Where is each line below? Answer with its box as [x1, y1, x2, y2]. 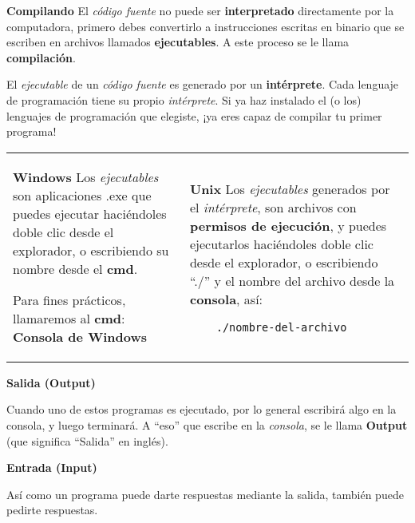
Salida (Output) [6, 374, 96, 390]
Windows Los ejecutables [13, 167, 159, 186]
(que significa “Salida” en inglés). [6, 432, 168, 449]
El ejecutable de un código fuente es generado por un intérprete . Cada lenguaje [6, 76, 399, 93]
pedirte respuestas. [6, 501, 98, 518]
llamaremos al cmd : [13, 308, 125, 327]
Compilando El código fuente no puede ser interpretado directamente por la [6, 2, 394, 18]
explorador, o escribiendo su [13, 240, 169, 260]
